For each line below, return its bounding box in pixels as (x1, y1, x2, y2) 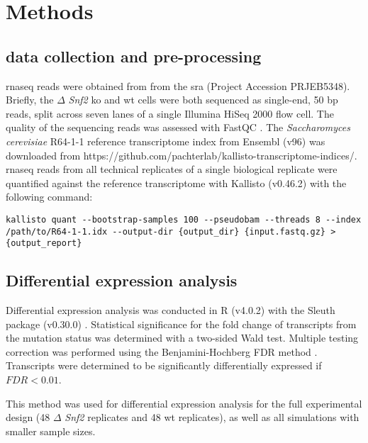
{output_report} (6, 238, 82, 249)
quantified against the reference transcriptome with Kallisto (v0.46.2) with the (6, 175, 347, 190)
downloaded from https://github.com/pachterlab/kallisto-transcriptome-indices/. (6, 147, 357, 162)
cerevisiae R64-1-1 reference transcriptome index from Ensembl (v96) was (6, 133, 325, 148)
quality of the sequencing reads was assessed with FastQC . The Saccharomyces (6, 120, 350, 135)
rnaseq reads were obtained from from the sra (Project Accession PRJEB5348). (6, 78, 350, 93)
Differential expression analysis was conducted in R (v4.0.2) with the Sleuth (6, 303, 335, 318)
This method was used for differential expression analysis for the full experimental (6, 396, 362, 410)
